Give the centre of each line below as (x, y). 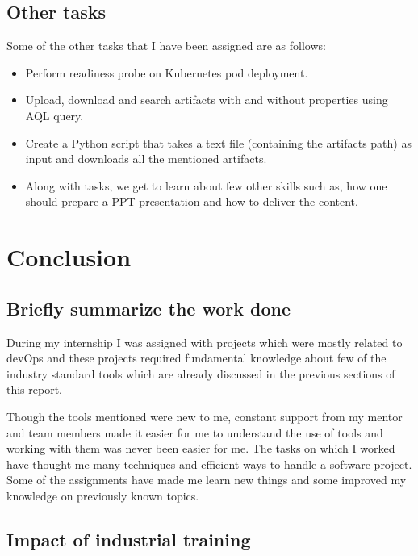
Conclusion (69, 257)
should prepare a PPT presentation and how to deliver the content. (192, 201)
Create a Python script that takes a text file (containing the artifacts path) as (218, 142)
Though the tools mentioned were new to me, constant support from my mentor (205, 416)
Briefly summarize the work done (149, 308)
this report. (35, 389)
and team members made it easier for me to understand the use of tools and (195, 432)
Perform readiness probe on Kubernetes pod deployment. (167, 72)
